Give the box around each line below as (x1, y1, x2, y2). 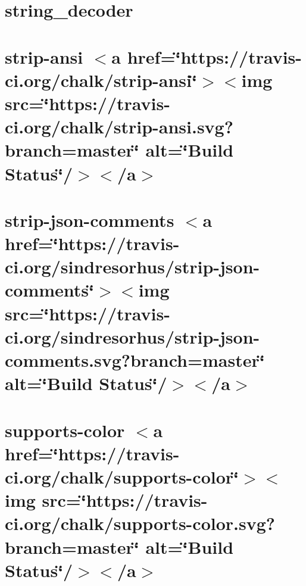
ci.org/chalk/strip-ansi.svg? (5, 114, 233, 139)
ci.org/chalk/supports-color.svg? (5, 511, 275, 535)
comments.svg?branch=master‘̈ (5, 348, 265, 372)
